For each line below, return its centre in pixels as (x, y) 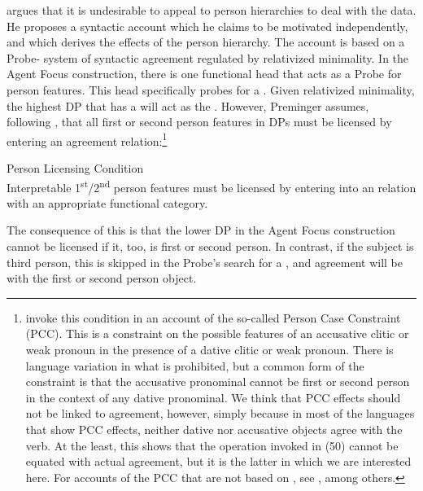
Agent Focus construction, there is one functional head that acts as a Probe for (204, 74)
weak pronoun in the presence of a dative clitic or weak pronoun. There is (209, 349)
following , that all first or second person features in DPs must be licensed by (199, 122)
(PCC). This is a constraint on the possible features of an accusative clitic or (217, 333)
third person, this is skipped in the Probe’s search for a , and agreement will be (205, 262)
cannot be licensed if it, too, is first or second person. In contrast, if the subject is (210, 246)
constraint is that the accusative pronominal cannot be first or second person (218, 381)
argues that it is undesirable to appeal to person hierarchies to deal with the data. (211, 10)
